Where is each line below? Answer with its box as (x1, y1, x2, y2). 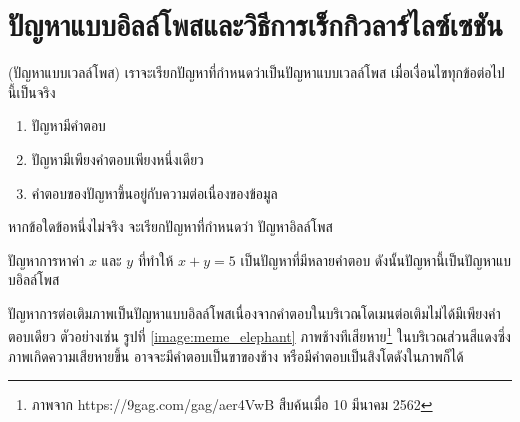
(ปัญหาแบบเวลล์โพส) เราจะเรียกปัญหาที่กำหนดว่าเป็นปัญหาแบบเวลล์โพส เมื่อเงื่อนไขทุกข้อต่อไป (8, 62, 505, 83)
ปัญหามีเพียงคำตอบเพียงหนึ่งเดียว (31, 148, 204, 169)
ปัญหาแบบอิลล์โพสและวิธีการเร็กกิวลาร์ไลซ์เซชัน (8, 4, 503, 45)
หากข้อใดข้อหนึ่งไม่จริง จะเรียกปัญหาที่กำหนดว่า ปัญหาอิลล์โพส (8, 216, 333, 237)
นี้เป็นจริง (8, 81, 56, 102)
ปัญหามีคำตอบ (31, 115, 106, 136)
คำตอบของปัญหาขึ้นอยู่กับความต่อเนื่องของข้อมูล (31, 182, 278, 203)
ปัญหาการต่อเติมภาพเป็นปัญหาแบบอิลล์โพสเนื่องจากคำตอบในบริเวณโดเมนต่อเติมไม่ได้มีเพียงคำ (8, 302, 501, 323)
